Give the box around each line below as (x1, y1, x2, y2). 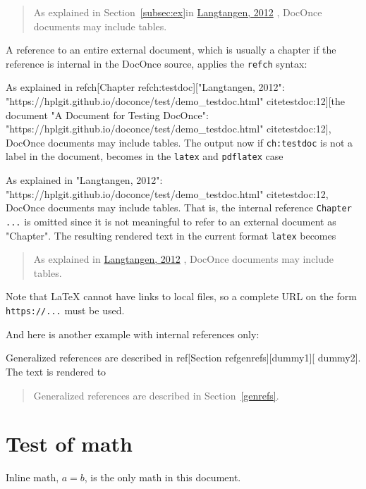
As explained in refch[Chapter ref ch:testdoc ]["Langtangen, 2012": (6, 80, 285, 94)
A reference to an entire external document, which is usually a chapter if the (6, 42, 336, 57)
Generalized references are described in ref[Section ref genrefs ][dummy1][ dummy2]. (6, 350, 361, 365)
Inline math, (6, 470, 59, 485)
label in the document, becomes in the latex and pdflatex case (6, 149, 283, 163)
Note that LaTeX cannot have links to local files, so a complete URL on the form (6, 289, 357, 304)
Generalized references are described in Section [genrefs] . (33, 388, 279, 402)
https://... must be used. (6, 303, 125, 318)
